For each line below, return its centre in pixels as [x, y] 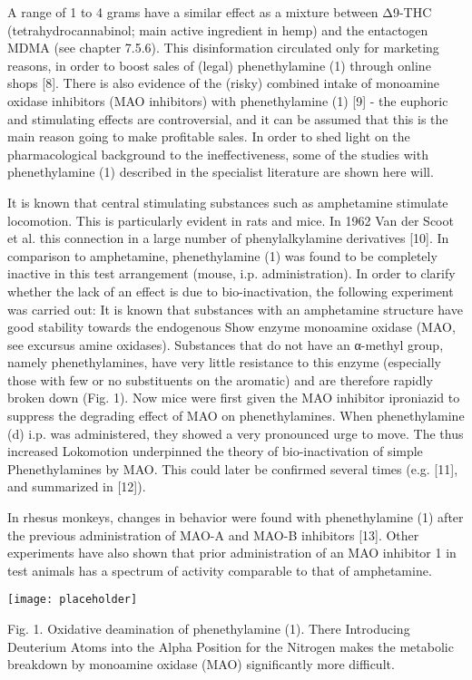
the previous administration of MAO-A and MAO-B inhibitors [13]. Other [213, 534]
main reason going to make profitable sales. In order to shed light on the [209, 136]
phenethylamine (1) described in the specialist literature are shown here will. [221, 172]
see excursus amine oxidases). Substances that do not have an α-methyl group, [226, 344]
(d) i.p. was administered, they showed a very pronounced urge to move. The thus [236, 433]
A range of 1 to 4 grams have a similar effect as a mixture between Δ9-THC [220, 12]
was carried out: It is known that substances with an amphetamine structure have [235, 309]
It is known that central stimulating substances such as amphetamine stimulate [228, 202]
